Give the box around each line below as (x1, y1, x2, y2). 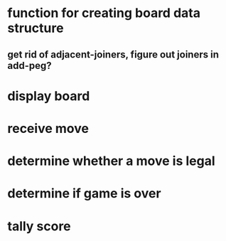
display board (7, 87, 90, 104)
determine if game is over (7, 186, 161, 202)
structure (7, 20, 64, 36)
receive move (7, 120, 89, 136)
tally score (7, 218, 71, 234)
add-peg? (7, 59, 52, 72)
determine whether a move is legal (7, 153, 215, 169)
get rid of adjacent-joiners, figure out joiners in (7, 48, 219, 60)
